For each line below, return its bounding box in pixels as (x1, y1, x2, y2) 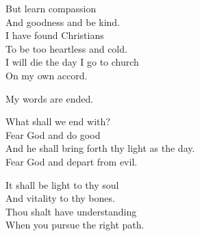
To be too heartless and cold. (5, 41, 127, 55)
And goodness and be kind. (5, 14, 121, 29)
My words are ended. (5, 91, 94, 105)
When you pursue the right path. (5, 218, 145, 232)
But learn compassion (5, 1, 97, 15)
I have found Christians (5, 28, 104, 42)
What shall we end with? (5, 114, 110, 129)
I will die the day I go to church (5, 55, 139, 69)
